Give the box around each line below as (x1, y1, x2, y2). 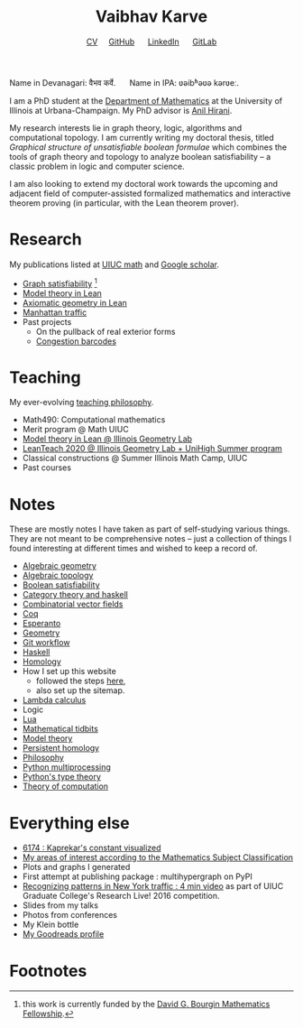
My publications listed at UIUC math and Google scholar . (9, 259, 219, 270)
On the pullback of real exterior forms (35, 326, 176, 337)
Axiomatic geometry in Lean (22, 297, 128, 308)
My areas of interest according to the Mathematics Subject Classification (22, 852, 294, 863)
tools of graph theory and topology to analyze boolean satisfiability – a (9, 151, 271, 162)
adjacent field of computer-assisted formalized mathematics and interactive (9, 188, 291, 199)
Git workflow (22, 637, 70, 648)
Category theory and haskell (22, 589, 128, 600)
